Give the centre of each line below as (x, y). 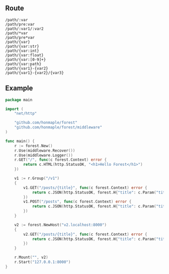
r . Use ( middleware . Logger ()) (44, 155)
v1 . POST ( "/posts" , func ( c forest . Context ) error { (77, 202)
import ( (14, 109)
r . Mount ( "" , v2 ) (31, 257)
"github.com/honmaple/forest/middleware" (58, 127)
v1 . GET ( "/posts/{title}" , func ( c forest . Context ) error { (85, 188)
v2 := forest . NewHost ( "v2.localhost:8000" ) (61, 225)
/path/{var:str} (22, 46)
